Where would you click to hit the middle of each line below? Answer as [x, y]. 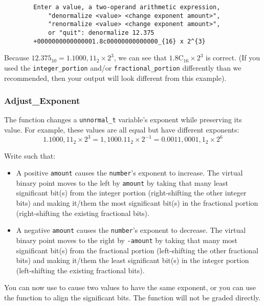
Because [17, 58]
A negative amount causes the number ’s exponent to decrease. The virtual [131, 230]
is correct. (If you [233, 58]
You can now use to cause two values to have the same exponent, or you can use [130, 287]
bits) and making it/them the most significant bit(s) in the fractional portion [137, 203]
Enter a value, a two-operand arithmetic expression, [127, 7]
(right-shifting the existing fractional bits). [83, 213]
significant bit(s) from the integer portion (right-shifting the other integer [131, 193]
